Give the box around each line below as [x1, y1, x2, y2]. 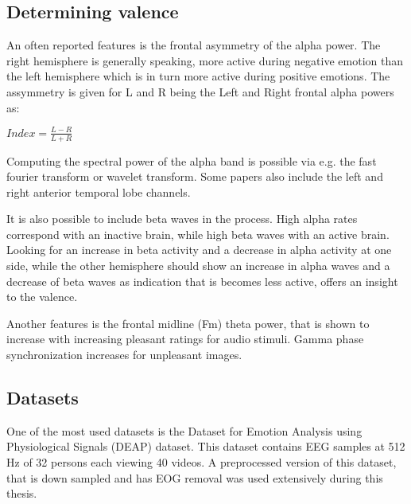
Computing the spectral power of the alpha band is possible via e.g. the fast [6, 152, 377, 169]
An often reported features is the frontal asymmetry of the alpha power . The [6, 37, 381, 53]
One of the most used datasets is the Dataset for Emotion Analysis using [6, 422, 363, 439]
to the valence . [6, 288, 78, 305]
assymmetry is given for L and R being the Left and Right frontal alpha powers [6, 83, 394, 100]
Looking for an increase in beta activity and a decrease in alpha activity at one [6, 241, 392, 258]
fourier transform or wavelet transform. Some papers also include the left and [6, 168, 383, 185]
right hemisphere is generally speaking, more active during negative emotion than [6, 52, 403, 68]
